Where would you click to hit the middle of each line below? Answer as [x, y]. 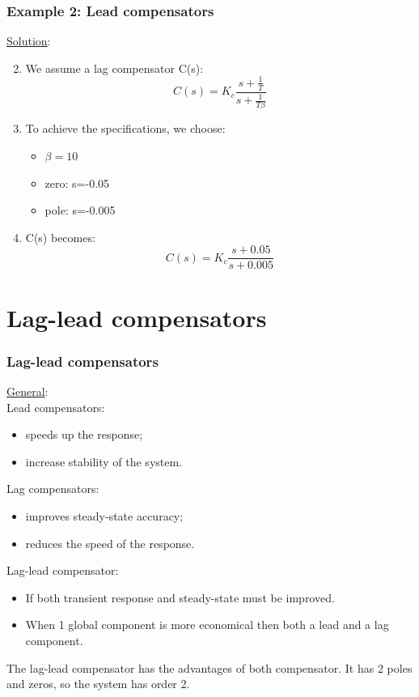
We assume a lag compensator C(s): [114, 68]
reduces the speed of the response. [110, 543]
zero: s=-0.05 [77, 183]
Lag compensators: [53, 489]
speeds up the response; [84, 434]
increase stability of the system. [104, 461]
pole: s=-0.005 [80, 210]
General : [28, 391]
